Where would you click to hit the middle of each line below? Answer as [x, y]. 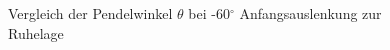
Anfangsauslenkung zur [310, 13]
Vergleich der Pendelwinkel [90, 13]
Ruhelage [36, 32]
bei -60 [209, 13]
